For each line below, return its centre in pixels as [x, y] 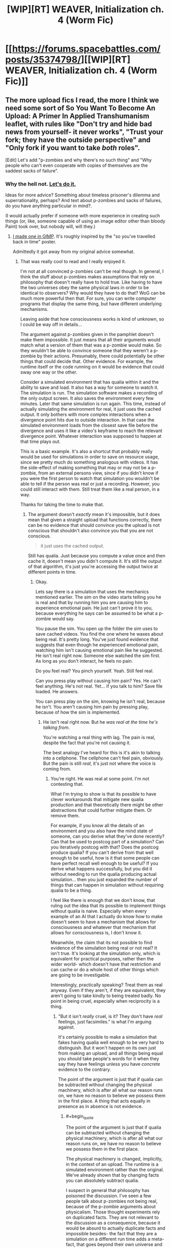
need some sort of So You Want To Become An [80, 108]
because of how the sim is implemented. [78, 712]
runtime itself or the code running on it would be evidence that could [92, 367]
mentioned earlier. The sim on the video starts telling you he [98, 597]
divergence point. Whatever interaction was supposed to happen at [91, 436]
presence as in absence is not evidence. [101, 1107]
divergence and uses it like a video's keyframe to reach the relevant [91, 431]
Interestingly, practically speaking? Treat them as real [107, 985]
